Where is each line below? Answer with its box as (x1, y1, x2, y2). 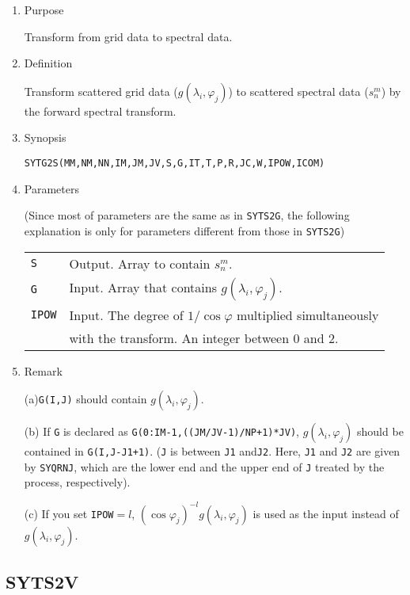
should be (357, 423, 404, 440)
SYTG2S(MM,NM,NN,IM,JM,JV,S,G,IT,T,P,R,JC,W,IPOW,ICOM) (24, 157, 325, 169)
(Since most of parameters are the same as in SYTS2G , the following (24, 207, 350, 223)
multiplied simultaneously (237, 305, 379, 324)
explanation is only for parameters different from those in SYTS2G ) (24, 222, 345, 238)
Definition (24, 55, 73, 71)
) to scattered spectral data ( (228, 82, 369, 99)
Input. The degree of (69, 305, 184, 324)
